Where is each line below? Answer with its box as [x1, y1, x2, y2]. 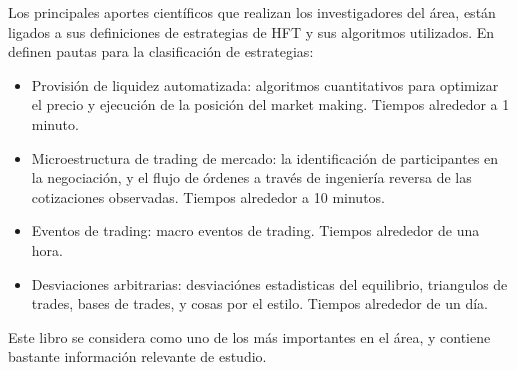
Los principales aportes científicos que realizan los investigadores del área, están [8, 2, 496, 22]
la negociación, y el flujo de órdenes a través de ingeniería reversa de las [31, 167, 472, 188]
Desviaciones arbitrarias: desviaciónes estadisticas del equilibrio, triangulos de [31, 273, 508, 294]
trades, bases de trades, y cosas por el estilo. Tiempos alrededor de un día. [31, 293, 488, 314]
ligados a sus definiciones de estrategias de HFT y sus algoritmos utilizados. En [8, 21, 495, 42]
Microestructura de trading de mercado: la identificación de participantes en [31, 147, 499, 168]
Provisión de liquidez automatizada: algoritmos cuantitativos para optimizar [31, 74, 499, 95]
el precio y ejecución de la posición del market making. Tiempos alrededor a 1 [31, 94, 510, 115]
